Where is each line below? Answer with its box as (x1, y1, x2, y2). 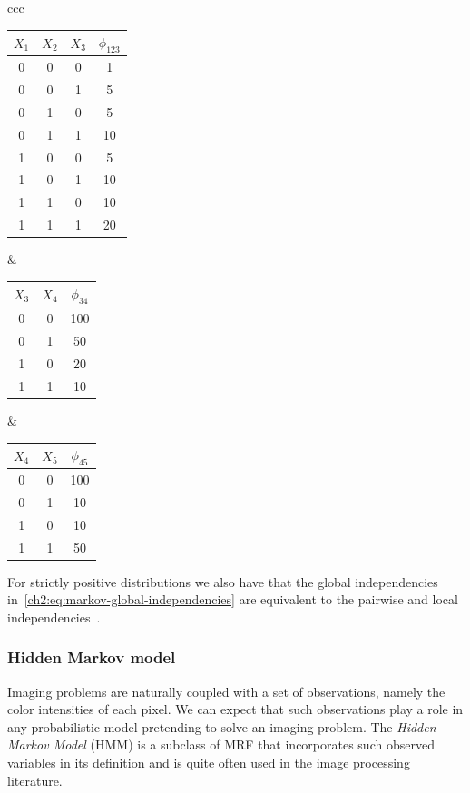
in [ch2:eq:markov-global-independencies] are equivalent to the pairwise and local (7, 590, 458, 609)
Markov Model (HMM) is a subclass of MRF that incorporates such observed (7, 735, 435, 754)
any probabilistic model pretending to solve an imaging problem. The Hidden (7, 717, 436, 736)
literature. (7, 770, 63, 789)
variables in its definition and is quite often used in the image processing (7, 753, 410, 772)
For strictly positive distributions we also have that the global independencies (7, 572, 438, 591)
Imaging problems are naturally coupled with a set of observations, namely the (7, 681, 446, 700)
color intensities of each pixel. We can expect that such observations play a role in (7, 700, 464, 719)
